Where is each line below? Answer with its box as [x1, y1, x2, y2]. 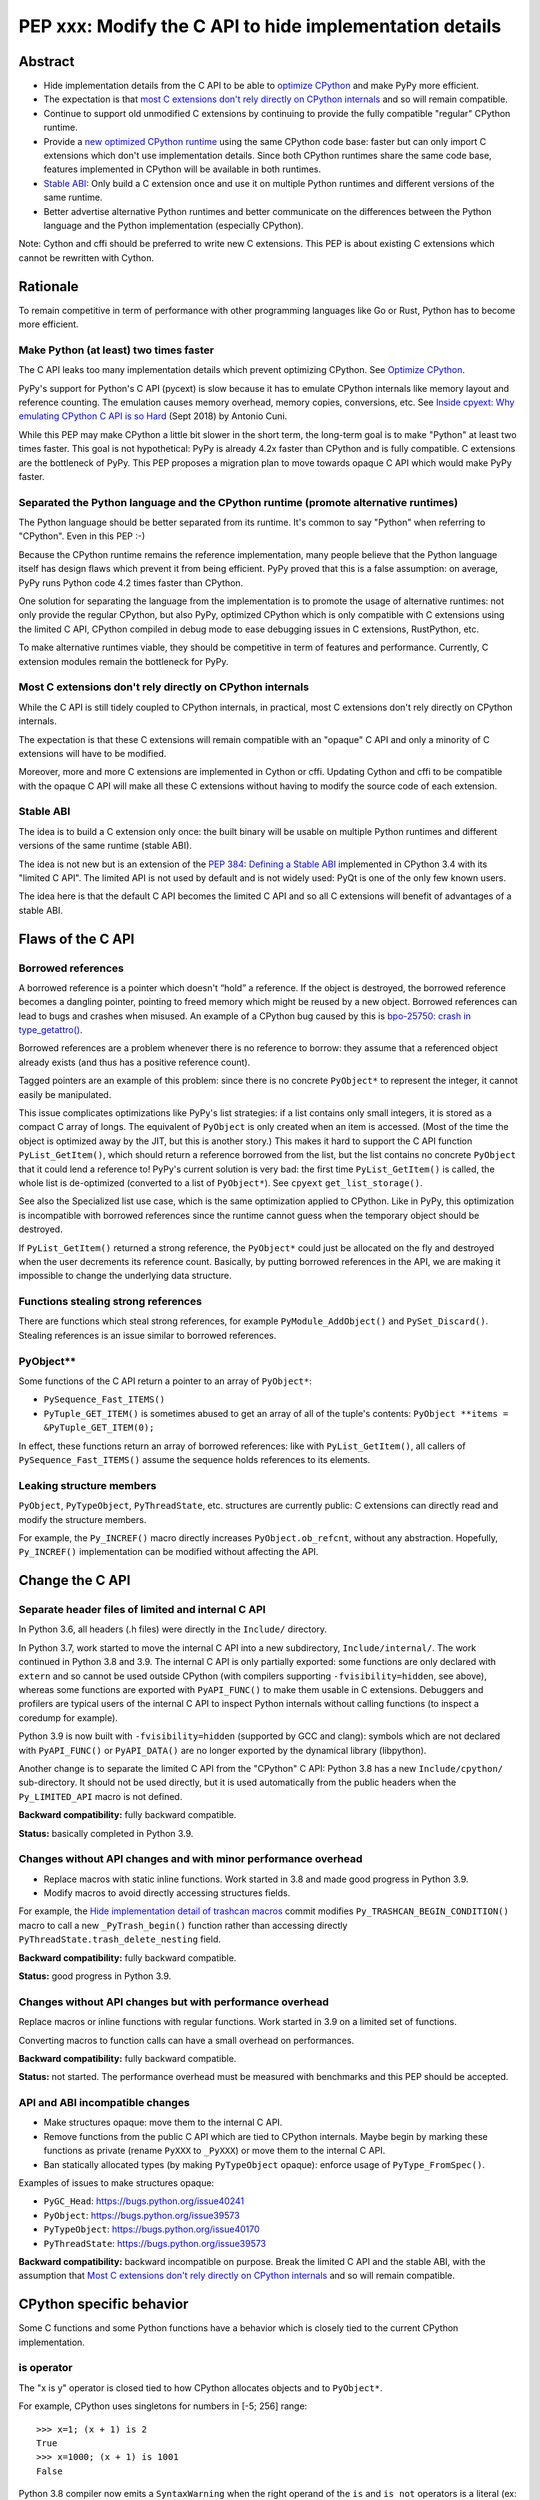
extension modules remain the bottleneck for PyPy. [18, 655, 229, 667]
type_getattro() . [18, 1024, 83, 1036]
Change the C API [18, 1572, 131, 1589]
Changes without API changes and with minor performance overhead [18, 1852, 363, 1866]
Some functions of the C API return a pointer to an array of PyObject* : [18, 1375, 312, 1387]
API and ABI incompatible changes [18, 2096, 190, 2110]
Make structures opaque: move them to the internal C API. [43, 2116, 283, 2129]
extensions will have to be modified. [18, 747, 167, 759]
